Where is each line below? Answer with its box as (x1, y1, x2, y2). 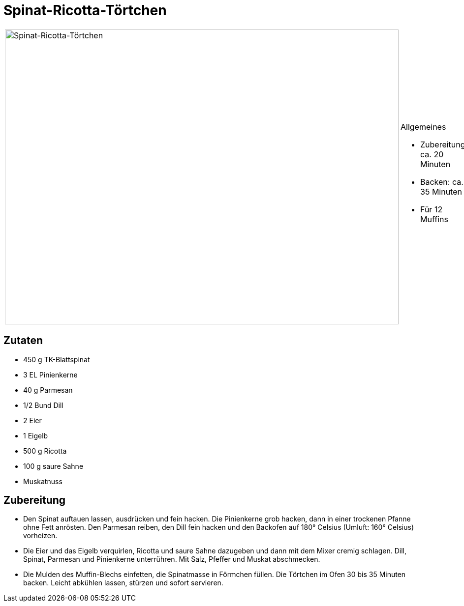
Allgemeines (401, 121, 446, 132)
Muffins (420, 214, 448, 224)
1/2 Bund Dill (23, 401, 63, 409)
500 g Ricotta (23, 446, 67, 455)
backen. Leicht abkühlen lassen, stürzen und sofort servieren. (23, 578, 223, 587)
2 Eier (23, 416, 42, 425)
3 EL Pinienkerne (23, 370, 78, 379)
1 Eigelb (23, 431, 48, 440)
